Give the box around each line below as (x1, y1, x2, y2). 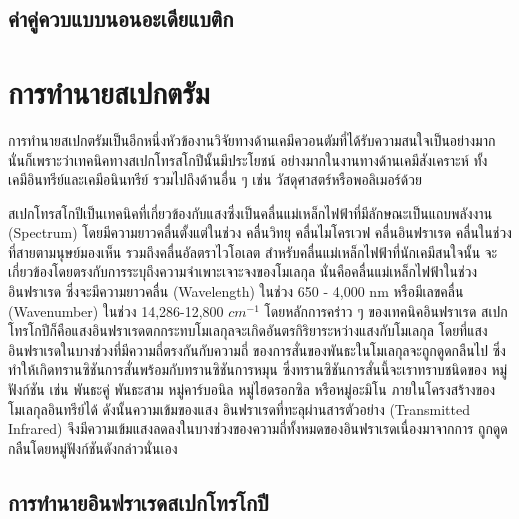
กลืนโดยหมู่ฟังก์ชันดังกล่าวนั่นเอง (8, 437, 178, 458)
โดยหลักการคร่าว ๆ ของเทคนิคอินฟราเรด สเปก (264, 300, 508, 321)
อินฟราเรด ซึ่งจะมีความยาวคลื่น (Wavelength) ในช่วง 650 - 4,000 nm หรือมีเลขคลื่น (8, 281, 464, 302)
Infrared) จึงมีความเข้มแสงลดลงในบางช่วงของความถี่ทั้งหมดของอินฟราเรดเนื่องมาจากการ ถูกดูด (8, 418, 508, 439)
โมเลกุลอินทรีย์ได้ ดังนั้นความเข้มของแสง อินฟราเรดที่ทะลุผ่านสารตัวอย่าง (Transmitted (8, 398, 471, 419)
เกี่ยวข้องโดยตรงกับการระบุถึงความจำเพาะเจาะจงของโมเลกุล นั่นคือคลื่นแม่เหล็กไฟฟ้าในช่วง (8, 261, 478, 282)
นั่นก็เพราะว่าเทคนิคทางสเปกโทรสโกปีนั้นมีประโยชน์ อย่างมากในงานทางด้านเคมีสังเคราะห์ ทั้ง (8, 149, 488, 170)
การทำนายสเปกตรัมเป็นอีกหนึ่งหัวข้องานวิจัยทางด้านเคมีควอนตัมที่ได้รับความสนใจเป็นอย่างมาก (8, 129, 496, 150)
